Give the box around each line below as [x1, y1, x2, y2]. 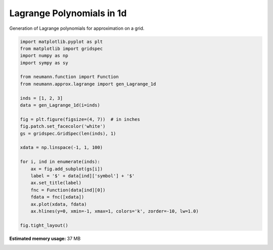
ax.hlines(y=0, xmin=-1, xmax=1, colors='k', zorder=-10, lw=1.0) [30, 208, 199, 214]
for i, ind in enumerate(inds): [20, 159, 101, 165]
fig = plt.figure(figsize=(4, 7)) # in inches [20, 116, 140, 122]
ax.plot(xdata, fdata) [30, 201, 87, 207]
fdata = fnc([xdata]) [30, 194, 84, 200]
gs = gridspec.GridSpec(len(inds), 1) [20, 130, 116, 136]
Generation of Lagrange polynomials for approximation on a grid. [9, 25, 145, 31]
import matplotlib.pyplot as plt [20, 38, 103, 44]
